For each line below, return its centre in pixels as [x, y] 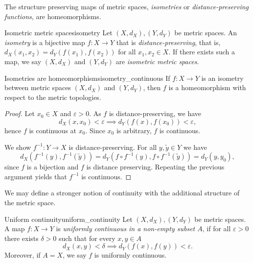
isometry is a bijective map [45, 42]
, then [152, 87]
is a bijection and [53, 167]
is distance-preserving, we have [155, 113]
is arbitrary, [134, 130]
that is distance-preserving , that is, [168, 42]
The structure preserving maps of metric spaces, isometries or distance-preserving [127, 6]
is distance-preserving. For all [113, 147]
